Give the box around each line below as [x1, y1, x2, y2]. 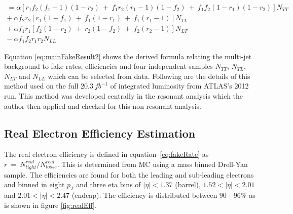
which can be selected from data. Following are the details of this [48, 70, 250, 81]
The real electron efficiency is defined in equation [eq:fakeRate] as [4, 149, 209, 159]
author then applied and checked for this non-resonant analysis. [4, 100, 201, 111]
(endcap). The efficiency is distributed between [71, 190, 217, 200]
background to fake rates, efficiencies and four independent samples [4, 61, 213, 71]
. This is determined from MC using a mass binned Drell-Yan [57, 158, 248, 169]
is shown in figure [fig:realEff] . [4, 199, 97, 210]
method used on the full [4, 80, 79, 91]
